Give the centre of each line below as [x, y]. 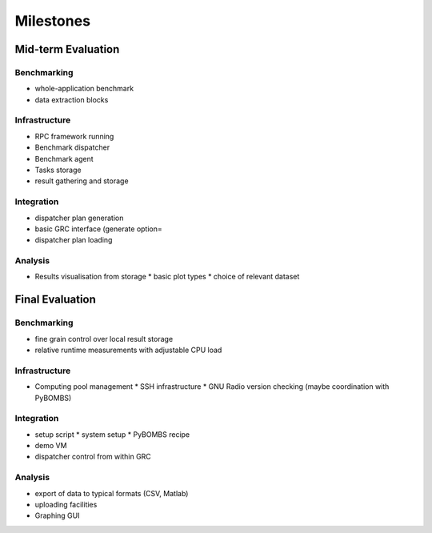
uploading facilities [66, 505]
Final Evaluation [55, 300]
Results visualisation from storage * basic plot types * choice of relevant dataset [167, 277]
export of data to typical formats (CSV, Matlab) [112, 493]
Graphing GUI [57, 515]
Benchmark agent [64, 158]
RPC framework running [74, 136]
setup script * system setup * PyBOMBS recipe [112, 434]
